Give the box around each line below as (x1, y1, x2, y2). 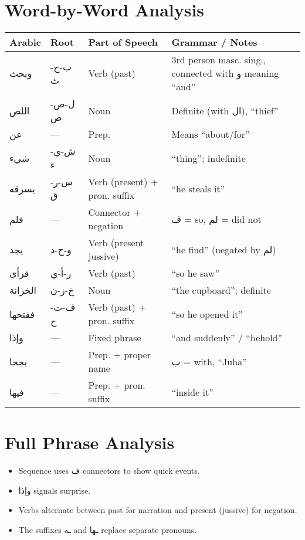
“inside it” (171, 385, 213, 399)
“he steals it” (171, 181, 225, 195)
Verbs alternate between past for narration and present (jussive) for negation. (18, 504, 297, 516)
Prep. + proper (88, 348, 151, 362)
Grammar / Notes (171, 35, 257, 49)
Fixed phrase (88, 331, 141, 345)
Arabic (9, 35, 41, 49)
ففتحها (9, 307, 35, 321)
